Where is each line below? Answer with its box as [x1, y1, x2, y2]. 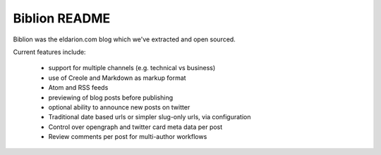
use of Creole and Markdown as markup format [48, 74, 186, 82]
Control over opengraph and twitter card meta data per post [48, 123, 223, 131]
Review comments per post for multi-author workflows [48, 133, 207, 141]
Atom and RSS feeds [48, 83, 109, 92]
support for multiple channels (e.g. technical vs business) [48, 64, 216, 72]
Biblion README [13, 11, 111, 26]
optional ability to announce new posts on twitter [48, 102, 190, 112]
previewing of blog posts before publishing [48, 93, 173, 102]
